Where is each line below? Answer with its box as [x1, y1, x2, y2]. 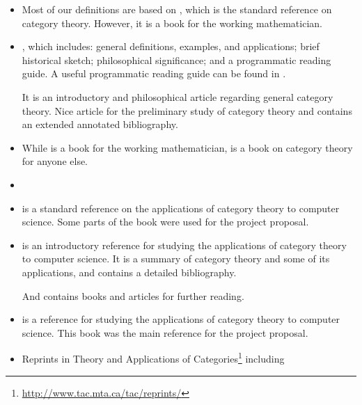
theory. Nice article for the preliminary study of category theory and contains [22, 103, 352, 118]
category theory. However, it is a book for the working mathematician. [22, 15, 322, 30]
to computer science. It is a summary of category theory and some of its [22, 251, 330, 266]
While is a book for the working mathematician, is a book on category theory [22, 140, 353, 154]
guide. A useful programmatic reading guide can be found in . [22, 66, 286, 81]
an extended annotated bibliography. [22, 117, 178, 132]
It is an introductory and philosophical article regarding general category [22, 89, 333, 104]
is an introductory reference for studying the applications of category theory [22, 237, 347, 252]
